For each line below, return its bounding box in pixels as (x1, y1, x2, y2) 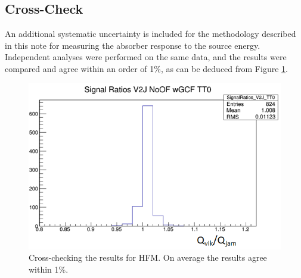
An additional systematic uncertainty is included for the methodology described (5, 27, 296, 40)
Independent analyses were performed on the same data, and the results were (5, 51, 287, 63)
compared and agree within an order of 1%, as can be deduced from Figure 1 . (5, 62, 288, 74)
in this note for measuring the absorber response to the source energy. (5, 39, 260, 51)
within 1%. (29, 263, 69, 276)
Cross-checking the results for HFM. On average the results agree (29, 251, 267, 264)
